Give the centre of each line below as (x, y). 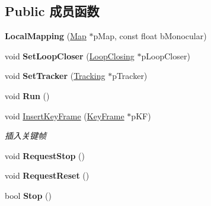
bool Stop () (28, 195)
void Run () (27, 95)
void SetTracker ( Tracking (55, 76)
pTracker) (130, 76)
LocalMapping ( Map (46, 36)
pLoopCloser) (166, 56)
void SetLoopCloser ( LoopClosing (70, 56)
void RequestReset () (47, 175)
